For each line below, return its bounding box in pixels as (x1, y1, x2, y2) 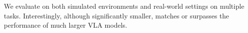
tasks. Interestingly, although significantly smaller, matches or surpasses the (4, 10, 229, 20)
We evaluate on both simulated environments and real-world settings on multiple (4, 1, 245, 11)
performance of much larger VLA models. (4, 20, 127, 30)
